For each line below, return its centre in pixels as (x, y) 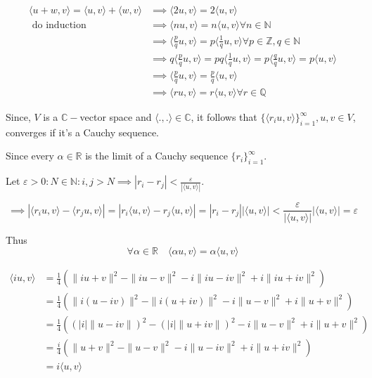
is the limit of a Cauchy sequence (156, 156)
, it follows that (224, 117)
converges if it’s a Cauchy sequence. (83, 132)
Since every (30, 156)
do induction (59, 26)
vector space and (116, 117)
